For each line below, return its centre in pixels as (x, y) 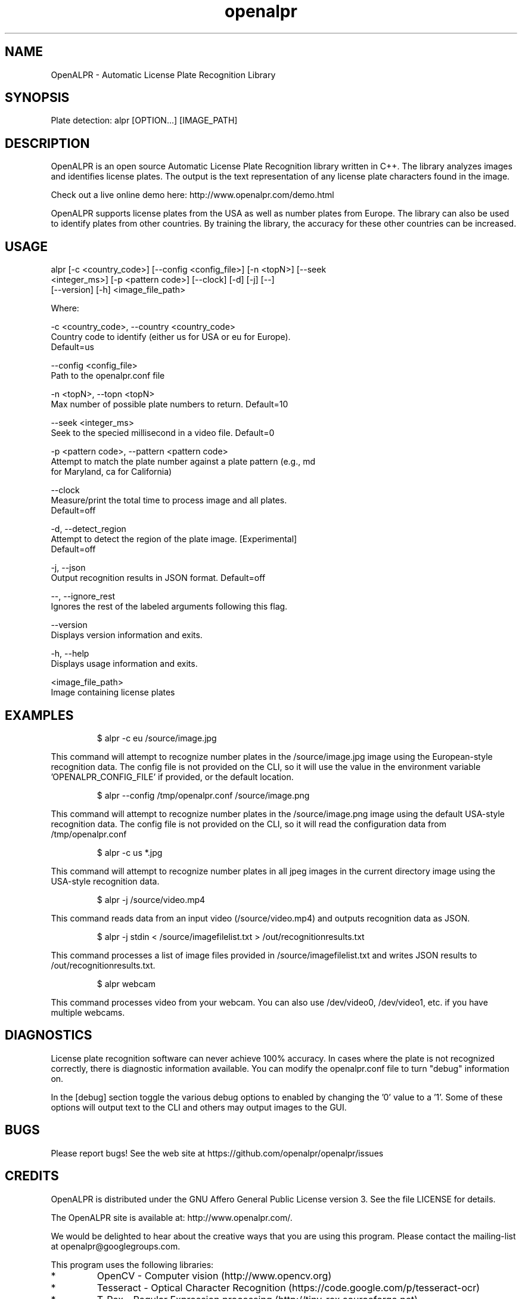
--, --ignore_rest (83, 596)
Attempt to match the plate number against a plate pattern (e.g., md (183, 462)
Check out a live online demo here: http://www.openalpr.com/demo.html (192, 195)
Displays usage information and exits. (124, 664)
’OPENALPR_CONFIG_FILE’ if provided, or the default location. (172, 777)
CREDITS (32, 1176)
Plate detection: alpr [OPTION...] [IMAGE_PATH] (144, 120)
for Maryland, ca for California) (111, 472)
